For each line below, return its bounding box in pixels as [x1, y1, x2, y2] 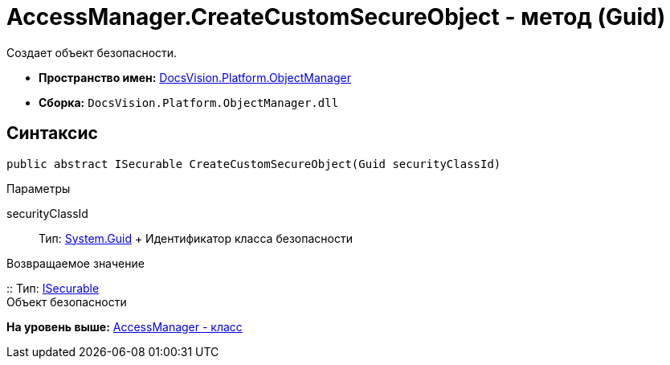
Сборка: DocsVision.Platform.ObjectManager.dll [39, 95, 339, 109]
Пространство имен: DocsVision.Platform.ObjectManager [39, 70, 351, 84]
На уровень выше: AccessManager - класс [6, 319, 243, 334]
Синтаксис [6, 123, 98, 144]
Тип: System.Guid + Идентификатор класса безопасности [39, 231, 353, 245]
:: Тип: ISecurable [6, 281, 100, 295]
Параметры [6, 181, 71, 195]
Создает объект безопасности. [6, 45, 178, 59]
